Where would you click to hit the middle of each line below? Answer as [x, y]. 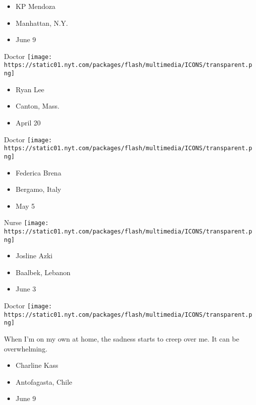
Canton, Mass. [37, 106]
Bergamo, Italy [38, 189]
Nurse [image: [26, 222]
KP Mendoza [35, 6]
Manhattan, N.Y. [42, 23]
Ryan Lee [30, 89]
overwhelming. [26, 348]
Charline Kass [37, 365]
